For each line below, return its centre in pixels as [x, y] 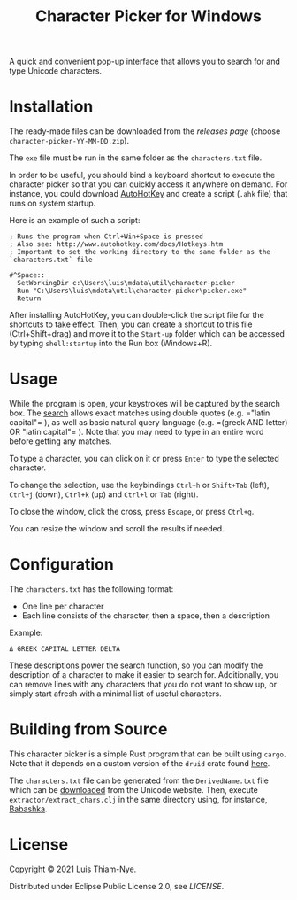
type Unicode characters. [56, 71]
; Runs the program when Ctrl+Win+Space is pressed [106, 237]
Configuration [62, 565]
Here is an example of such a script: [75, 221]
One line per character [63, 606]
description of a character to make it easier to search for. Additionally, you [144, 675]
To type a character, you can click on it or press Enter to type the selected [145, 459]
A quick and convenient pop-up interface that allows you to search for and [145, 62]
